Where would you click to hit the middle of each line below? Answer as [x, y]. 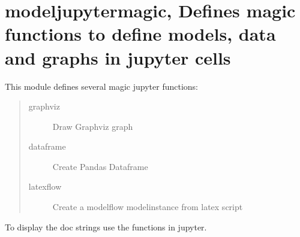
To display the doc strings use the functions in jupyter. [106, 227]
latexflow [45, 186]
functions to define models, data [140, 34]
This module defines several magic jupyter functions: [101, 86]
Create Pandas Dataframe [100, 166]
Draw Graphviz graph [93, 126]
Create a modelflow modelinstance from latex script [148, 207]
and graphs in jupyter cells [118, 57]
